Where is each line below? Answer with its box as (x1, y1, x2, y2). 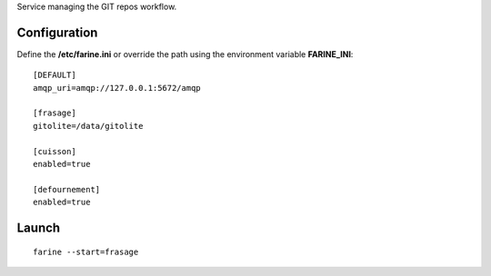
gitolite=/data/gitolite (33, 121, 144, 131)
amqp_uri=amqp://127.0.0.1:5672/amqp (33, 83, 202, 93)
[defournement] (33, 184, 101, 194)
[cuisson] (33, 146, 76, 156)
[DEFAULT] (33, 70, 76, 81)
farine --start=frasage (33, 246, 139, 257)
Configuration (16, 25, 98, 40)
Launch (16, 221, 61, 236)
